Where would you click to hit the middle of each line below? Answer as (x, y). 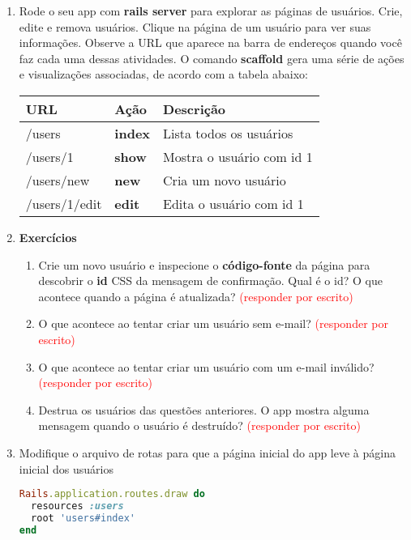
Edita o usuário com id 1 (233, 203)
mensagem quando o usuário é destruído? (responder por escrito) (199, 425)
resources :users (77, 506)
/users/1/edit (64, 203)
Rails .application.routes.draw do (112, 494)
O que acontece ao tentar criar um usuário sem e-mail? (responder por (213, 323)
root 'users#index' (83, 518)
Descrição (195, 108)
